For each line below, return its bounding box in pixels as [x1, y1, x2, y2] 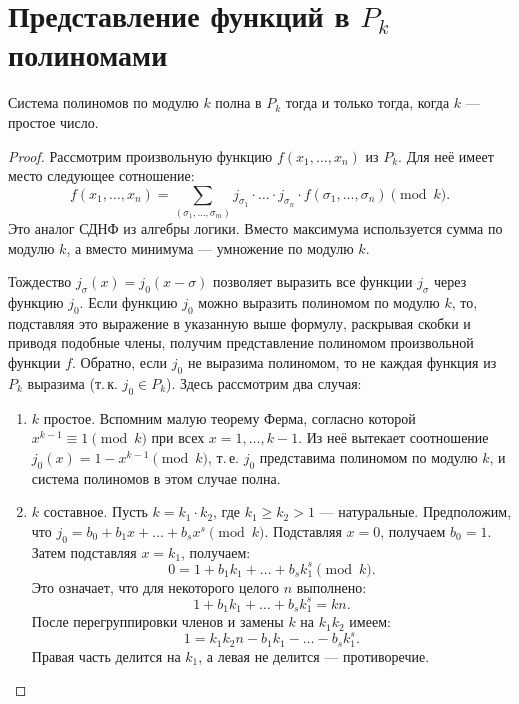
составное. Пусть [43, 501, 148, 522]
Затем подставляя [31, 541, 137, 562]
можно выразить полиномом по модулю [198, 292, 440, 312]
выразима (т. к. [27, 372, 118, 393]
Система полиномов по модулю [8, 92, 199, 113]
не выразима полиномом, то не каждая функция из [187, 351, 497, 372]
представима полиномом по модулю [259, 446, 478, 467]
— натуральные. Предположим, [319, 501, 512, 522]
